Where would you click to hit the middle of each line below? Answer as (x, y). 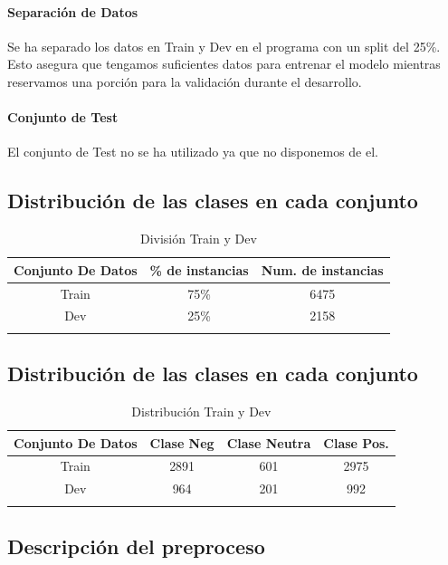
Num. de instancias (322, 269)
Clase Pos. (356, 442)
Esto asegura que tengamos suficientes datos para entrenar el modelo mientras (224, 64)
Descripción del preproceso (136, 546)
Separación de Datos (73, 11)
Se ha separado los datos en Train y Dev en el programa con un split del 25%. (224, 46)
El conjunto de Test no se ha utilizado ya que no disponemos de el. (193, 152)
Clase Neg (182, 442)
